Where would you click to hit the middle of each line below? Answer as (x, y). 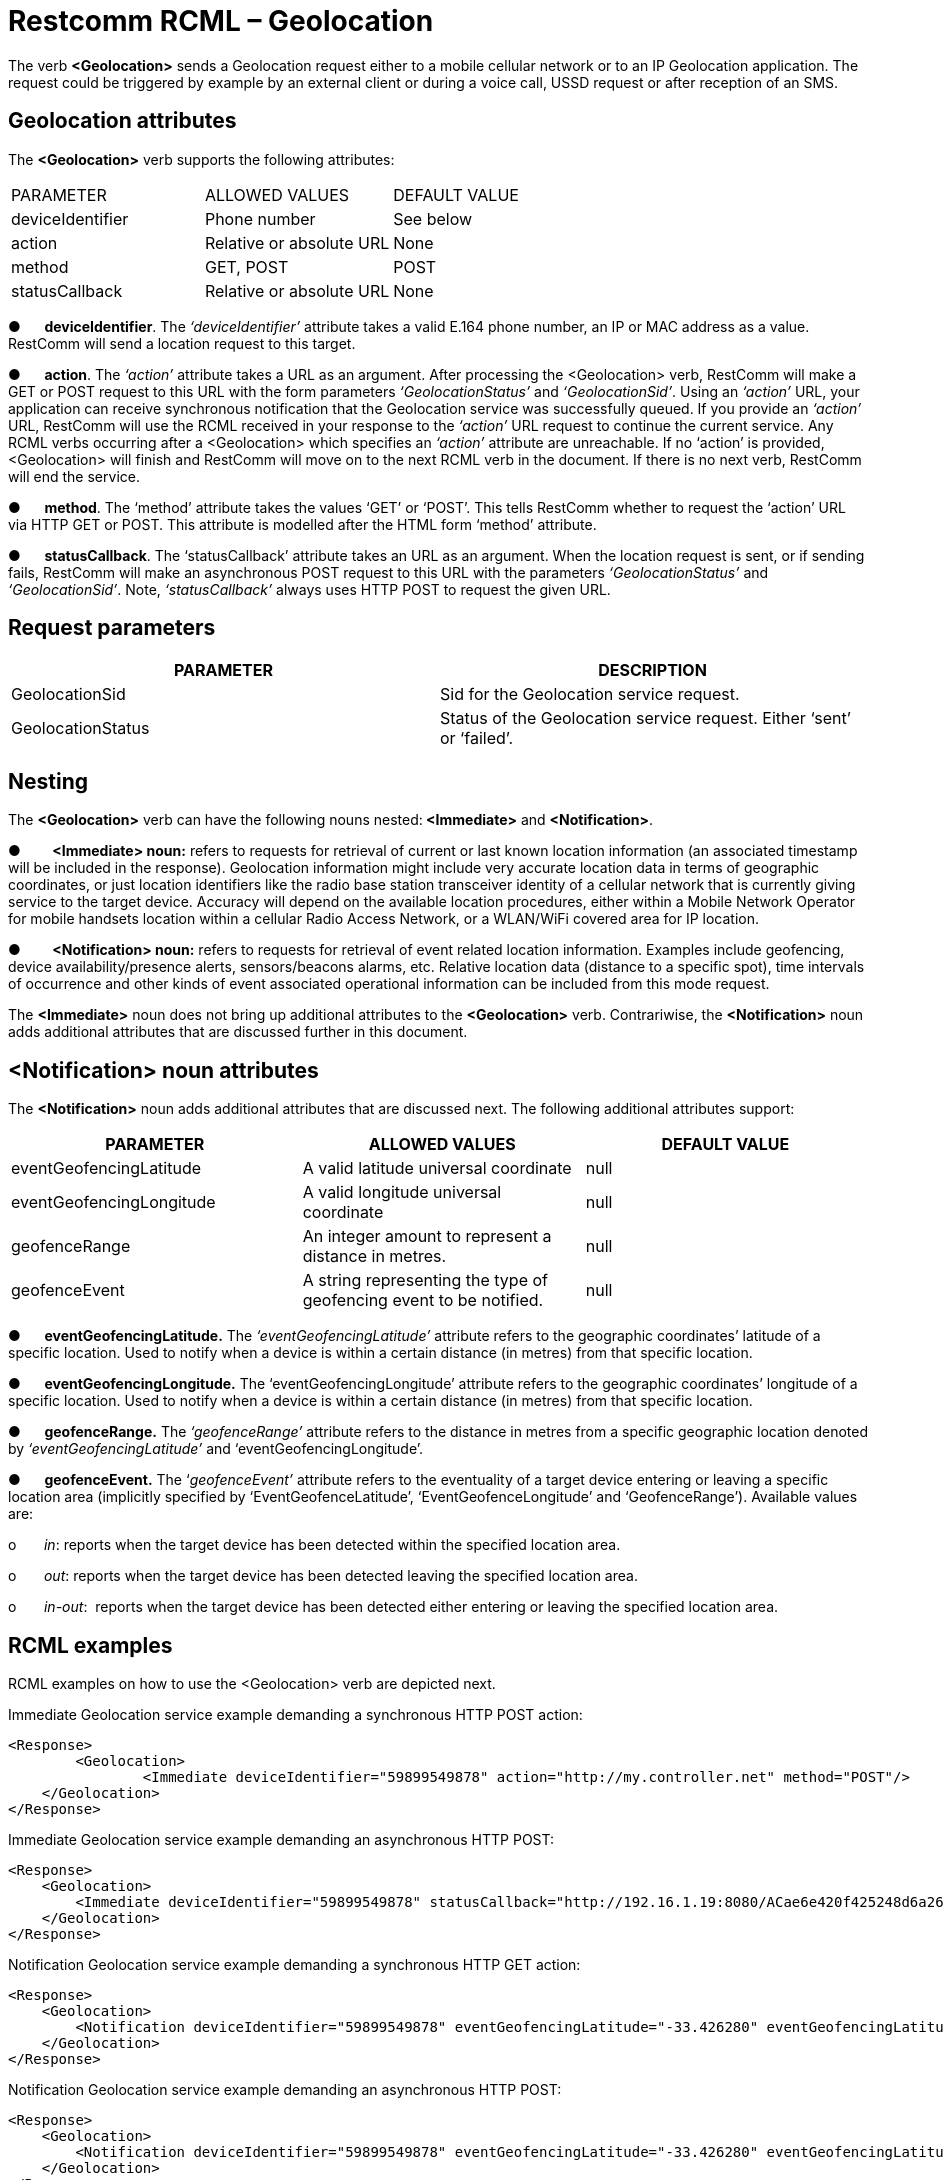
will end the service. (74, 476)
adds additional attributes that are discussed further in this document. (238, 1032)
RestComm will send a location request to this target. (182, 343)
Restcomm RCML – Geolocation (221, 21)
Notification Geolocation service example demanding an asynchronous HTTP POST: (285, 2089)
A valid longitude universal (402, 1192)
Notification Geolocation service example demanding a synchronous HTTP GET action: (294, 1964)
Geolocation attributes (122, 121)
